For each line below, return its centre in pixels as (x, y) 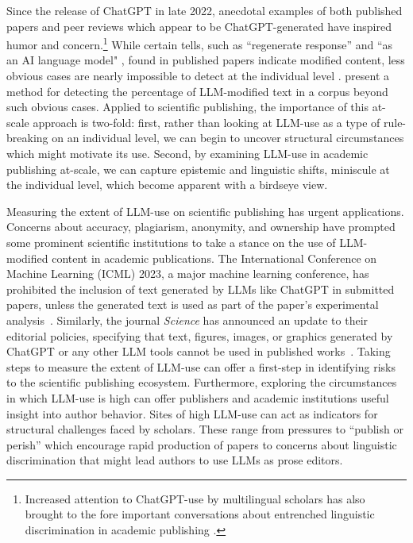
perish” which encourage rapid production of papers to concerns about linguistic (202, 444)
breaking (27, 138)
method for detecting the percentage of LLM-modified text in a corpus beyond (197, 91)
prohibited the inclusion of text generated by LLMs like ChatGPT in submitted (201, 289)
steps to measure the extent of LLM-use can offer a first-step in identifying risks (201, 366)
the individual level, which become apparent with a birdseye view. (167, 185)
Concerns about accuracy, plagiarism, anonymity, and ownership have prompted (201, 227)
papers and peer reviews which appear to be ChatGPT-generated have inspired (199, 26)
